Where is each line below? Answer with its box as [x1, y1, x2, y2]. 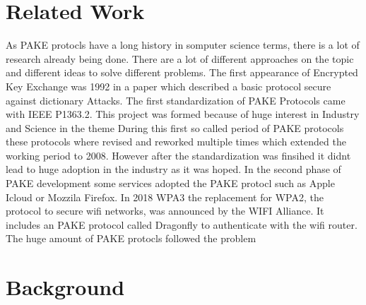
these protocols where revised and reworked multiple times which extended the [6, 134, 346, 149]
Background [6, 273, 125, 301]
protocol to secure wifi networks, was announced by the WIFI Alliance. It [6, 203, 324, 218]
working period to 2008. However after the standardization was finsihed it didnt [6, 148, 351, 162]
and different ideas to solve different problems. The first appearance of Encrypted [6, 65, 358, 80]
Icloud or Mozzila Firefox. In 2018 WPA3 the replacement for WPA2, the [6, 189, 324, 204]
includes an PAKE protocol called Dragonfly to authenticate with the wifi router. [6, 217, 358, 232]
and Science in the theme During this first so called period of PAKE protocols [6, 120, 344, 135]
